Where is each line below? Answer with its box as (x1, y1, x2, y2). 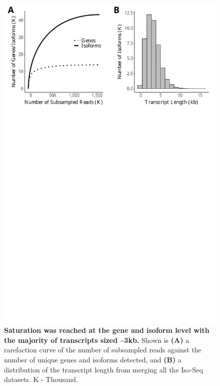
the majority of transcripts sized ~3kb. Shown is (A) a (4, 334, 189, 345)
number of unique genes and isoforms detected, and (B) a (4, 354, 181, 364)
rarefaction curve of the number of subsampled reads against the (4, 344, 201, 355)
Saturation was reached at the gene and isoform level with (4, 325, 209, 335)
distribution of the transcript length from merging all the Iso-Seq (4, 364, 203, 374)
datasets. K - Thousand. (4, 374, 78, 384)
